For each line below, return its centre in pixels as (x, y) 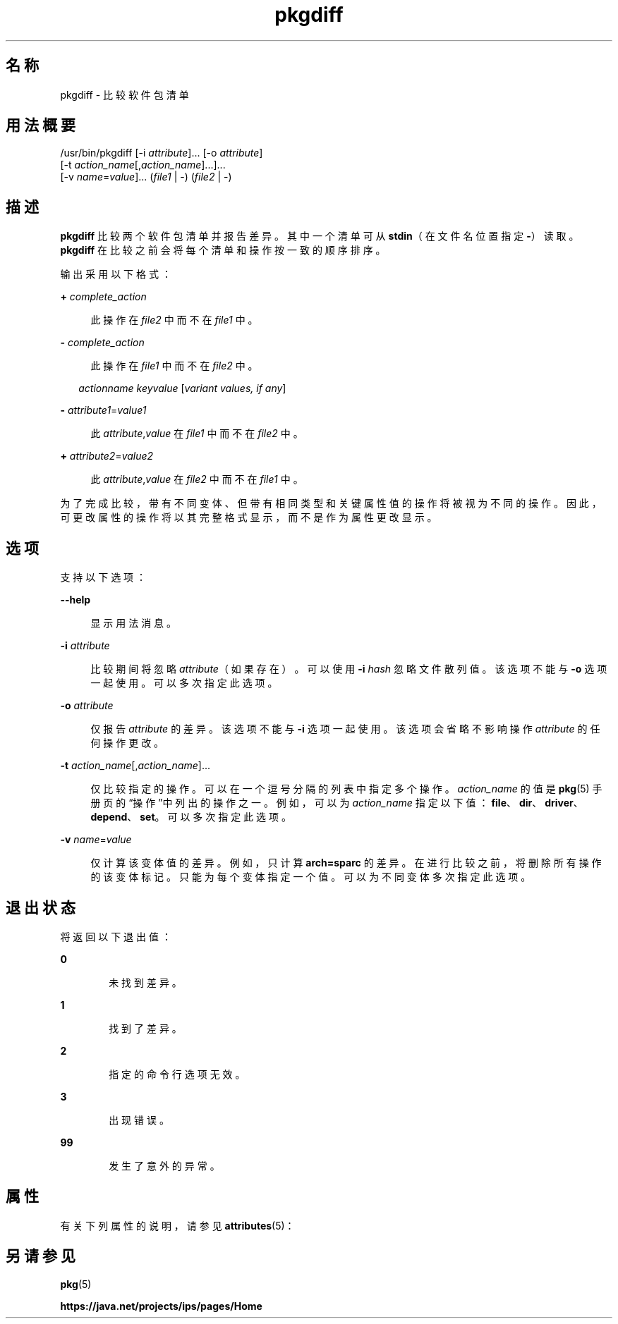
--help (75, 600)
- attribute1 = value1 (103, 410)
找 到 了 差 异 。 (145, 1028)
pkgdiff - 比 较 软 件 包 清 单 (125, 94)
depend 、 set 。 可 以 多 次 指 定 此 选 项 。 (191, 817)
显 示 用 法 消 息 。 (134, 623)
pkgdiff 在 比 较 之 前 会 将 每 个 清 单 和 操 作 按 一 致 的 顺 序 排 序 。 (223, 250)
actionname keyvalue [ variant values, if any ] (182, 388)
